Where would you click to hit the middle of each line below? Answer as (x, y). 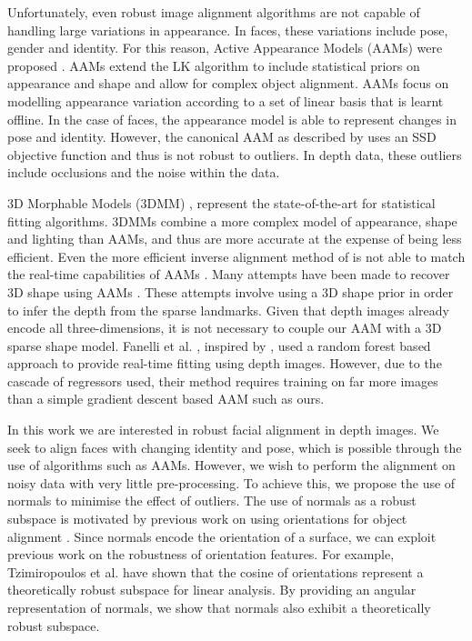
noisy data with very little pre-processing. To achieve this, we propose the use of (231, 482)
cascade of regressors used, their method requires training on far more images (223, 381)
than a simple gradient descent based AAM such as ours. (166, 399)
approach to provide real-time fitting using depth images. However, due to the (225, 363)
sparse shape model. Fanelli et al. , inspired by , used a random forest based (219, 345)
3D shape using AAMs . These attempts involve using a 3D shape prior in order (231, 291)
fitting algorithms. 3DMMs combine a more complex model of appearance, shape (232, 220)
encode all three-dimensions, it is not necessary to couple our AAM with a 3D (225, 328)
